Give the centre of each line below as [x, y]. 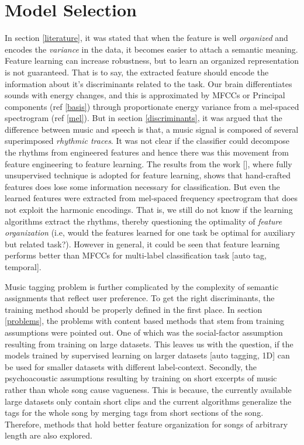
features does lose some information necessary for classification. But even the [142, 186]
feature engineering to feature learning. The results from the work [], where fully [148, 163]
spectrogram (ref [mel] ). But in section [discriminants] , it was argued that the [144, 118]
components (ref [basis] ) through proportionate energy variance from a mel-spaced [152, 106]
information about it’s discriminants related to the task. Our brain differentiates [148, 83]
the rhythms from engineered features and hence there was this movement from [147, 152]
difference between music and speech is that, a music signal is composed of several [152, 129]
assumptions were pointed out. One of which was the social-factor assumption [144, 332]
